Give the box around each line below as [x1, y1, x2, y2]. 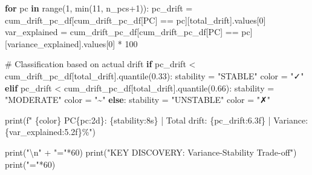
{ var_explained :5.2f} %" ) [5, 125, 96, 138]
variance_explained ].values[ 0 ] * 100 [7, 37, 138, 50]
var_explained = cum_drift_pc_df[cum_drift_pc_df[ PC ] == [5, 25, 239, 38]
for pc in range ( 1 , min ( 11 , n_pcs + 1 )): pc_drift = [5, 2, 193, 14]
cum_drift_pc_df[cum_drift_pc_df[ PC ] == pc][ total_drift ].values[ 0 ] [5, 13, 266, 26]
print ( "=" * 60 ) [5, 157, 56, 170]
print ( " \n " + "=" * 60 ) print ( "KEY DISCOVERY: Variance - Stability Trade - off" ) [5, 145, 297, 158]
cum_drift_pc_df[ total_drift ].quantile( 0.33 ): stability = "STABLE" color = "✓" [5, 69, 304, 82]
